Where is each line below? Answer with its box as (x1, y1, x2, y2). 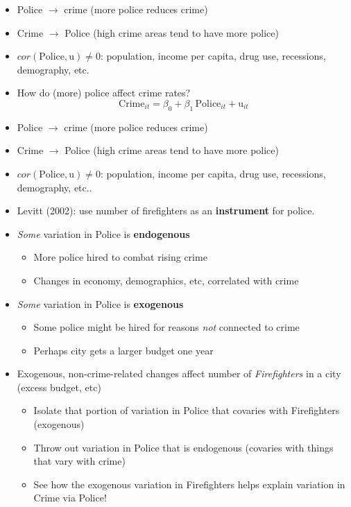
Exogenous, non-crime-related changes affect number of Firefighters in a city (17, 366, 341, 381)
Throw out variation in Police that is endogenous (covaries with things (33, 440, 334, 454)
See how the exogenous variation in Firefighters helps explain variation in (33, 476, 345, 491)
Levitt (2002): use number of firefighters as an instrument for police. (17, 203, 315, 218)
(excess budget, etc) (17, 379, 101, 394)
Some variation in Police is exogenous (17, 296, 184, 311)
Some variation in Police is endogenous (17, 226, 190, 241)
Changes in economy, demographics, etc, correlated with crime (33, 273, 299, 287)
